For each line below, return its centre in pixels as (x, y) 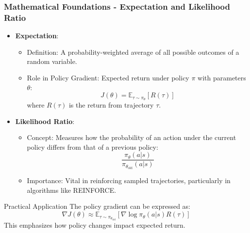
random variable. (52, 61)
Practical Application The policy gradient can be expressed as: (97, 206)
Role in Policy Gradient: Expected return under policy (108, 77)
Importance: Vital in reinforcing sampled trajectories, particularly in (129, 180)
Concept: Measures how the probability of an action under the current (132, 137)
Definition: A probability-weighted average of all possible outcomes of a (133, 52)
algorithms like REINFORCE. (72, 190)
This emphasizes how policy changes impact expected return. (95, 225)
